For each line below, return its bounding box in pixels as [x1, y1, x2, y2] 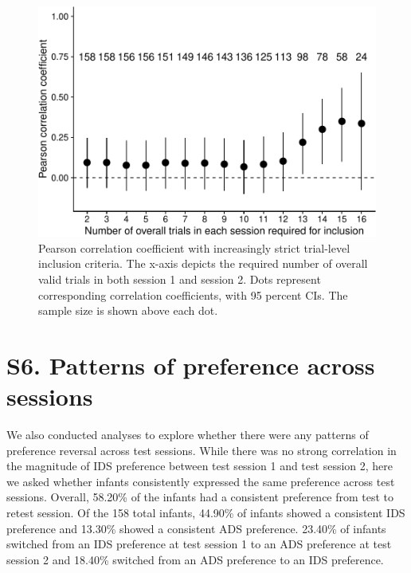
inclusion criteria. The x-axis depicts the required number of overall [38, 255, 368, 272]
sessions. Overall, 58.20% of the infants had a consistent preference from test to [6, 489, 394, 505]
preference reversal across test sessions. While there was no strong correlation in [6, 442, 397, 458]
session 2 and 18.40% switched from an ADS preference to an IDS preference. [6, 551, 384, 567]
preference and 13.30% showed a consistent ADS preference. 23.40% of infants [6, 520, 386, 536]
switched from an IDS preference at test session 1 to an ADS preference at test [6, 536, 392, 552]
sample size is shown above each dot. [38, 302, 218, 319]
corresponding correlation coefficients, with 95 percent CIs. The [38, 286, 348, 303]
